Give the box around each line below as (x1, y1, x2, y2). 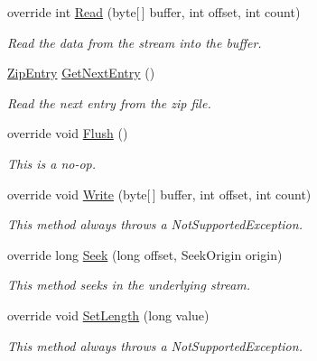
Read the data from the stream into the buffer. (7, 32, 262, 51)
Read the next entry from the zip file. (7, 93, 211, 112)
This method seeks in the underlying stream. (7, 275, 251, 294)
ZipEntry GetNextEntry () (7, 63, 155, 82)
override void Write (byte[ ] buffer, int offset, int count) (7, 184, 312, 203)
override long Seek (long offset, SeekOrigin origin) (7, 245, 283, 264)
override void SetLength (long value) (7, 305, 210, 324)
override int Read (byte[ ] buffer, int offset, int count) (7, 3, 301, 21)
